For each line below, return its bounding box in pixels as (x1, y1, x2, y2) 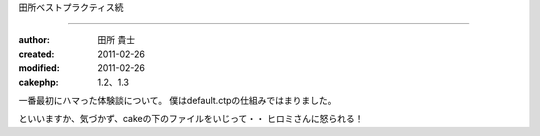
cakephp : (18, 76, 59, 88)
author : (18, 34, 50, 46)
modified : (18, 62, 60, 74)
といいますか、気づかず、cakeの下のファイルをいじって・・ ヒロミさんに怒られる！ (18, 113, 364, 125)
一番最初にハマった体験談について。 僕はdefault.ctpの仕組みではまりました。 (18, 94, 337, 106)
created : (18, 48, 55, 60)
